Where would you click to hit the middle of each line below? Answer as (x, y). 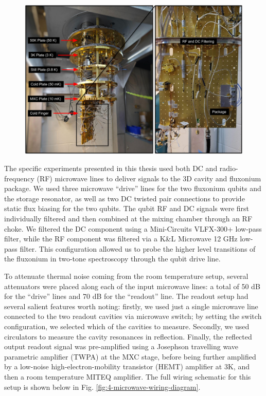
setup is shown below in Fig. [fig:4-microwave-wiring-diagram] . (102, 386)
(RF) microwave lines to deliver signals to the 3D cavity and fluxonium (149, 178)
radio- (229, 168)
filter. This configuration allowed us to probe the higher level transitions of (138, 248)
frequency (19, 178)
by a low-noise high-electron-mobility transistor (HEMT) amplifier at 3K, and (127, 366)
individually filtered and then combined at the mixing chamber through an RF (128, 219)
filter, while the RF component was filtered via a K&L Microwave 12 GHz (121, 239)
